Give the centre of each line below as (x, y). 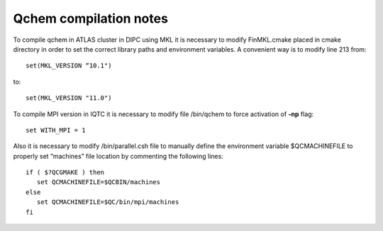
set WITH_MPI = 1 (56, 130)
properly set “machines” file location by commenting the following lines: (118, 156)
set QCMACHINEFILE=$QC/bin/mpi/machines (108, 202)
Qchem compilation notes (90, 18)
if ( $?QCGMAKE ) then (65, 173)
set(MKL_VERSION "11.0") (69, 98)
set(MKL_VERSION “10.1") (69, 66)
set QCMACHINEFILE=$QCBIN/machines (99, 182)
